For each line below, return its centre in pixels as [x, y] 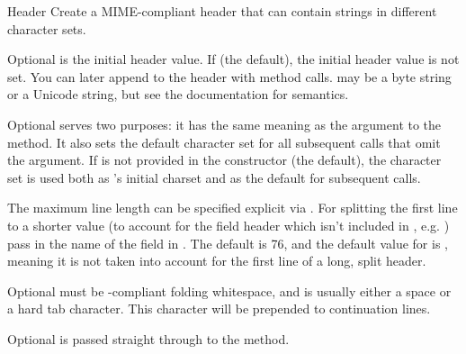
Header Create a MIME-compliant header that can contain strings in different [222, 11]
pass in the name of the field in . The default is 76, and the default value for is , [228, 243]
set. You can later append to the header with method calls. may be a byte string [229, 76]
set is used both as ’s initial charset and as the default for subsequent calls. [214, 177]
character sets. [47, 28]
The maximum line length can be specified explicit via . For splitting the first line [233, 208]
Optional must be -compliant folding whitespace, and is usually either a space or [229, 290]
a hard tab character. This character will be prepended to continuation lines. [219, 309]
